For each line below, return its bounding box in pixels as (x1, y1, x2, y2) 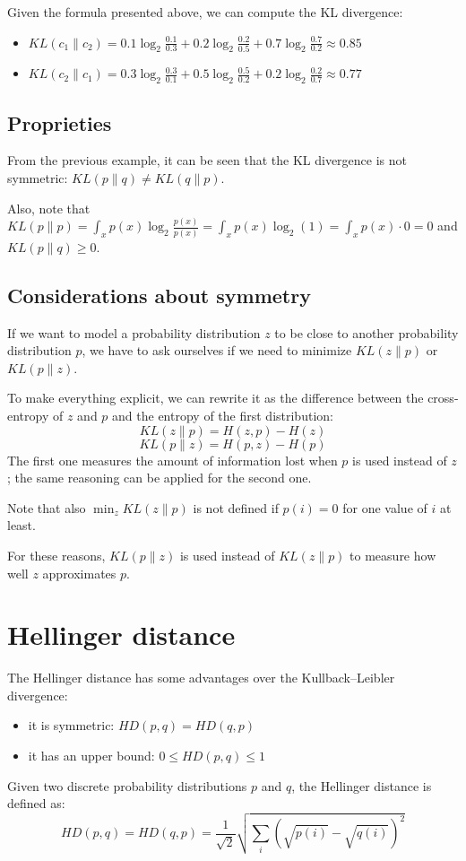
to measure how (349, 545, 436, 564)
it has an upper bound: (28, 746, 155, 765)
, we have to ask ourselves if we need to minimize (82, 341, 352, 360)
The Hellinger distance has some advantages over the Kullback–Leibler (7, 668, 395, 687)
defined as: (7, 794, 65, 813)
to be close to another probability (274, 323, 459, 342)
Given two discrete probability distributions (7, 776, 247, 795)
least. (7, 516, 36, 535)
